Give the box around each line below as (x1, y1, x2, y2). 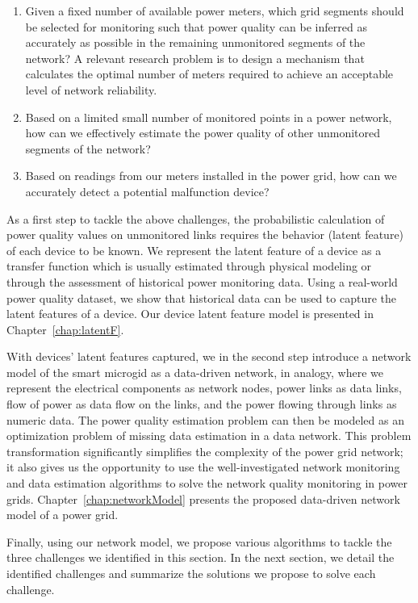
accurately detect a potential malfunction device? (25, 182, 270, 199)
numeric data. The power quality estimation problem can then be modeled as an (6, 411, 404, 428)
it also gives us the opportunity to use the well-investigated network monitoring (6, 459, 400, 475)
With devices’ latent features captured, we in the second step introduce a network (6, 348, 412, 365)
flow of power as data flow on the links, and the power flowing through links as (6, 396, 397, 412)
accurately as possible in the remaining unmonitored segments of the (25, 34, 366, 51)
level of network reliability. (25, 81, 157, 98)
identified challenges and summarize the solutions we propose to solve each (6, 565, 376, 581)
